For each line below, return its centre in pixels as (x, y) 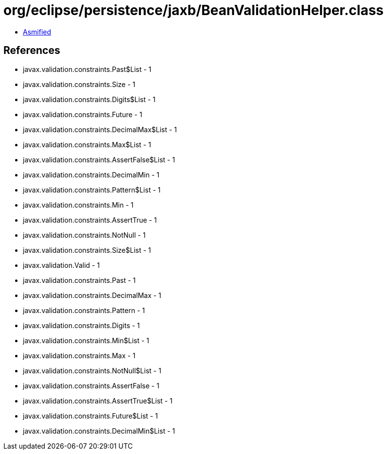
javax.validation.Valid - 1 (62, 265)
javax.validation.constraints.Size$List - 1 (87, 250)
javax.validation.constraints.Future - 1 (83, 114)
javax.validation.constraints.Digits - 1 (81, 325)
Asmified (37, 32)
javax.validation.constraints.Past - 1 (79, 280)
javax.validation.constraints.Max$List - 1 (87, 144)
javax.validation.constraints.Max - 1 (79, 355)
